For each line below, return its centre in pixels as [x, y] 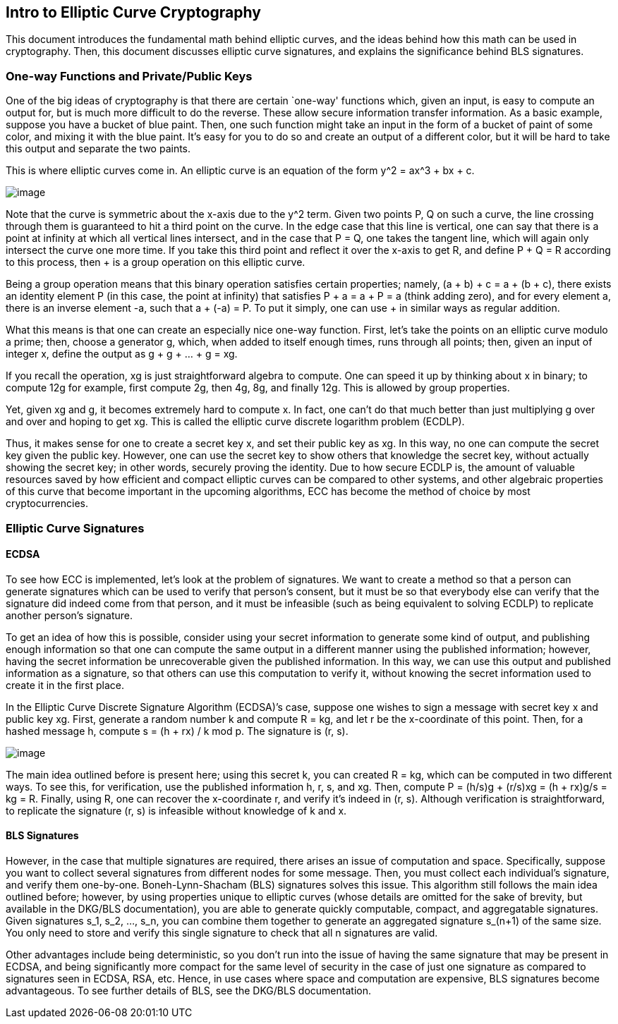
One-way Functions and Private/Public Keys [129, 76]
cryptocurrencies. [47, 504]
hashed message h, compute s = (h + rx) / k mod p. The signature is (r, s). [177, 731]
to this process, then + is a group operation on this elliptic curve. [156, 262]
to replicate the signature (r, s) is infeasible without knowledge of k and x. [176, 810]
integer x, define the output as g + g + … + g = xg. [122, 354]
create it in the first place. [65, 685]
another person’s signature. [69, 615]
